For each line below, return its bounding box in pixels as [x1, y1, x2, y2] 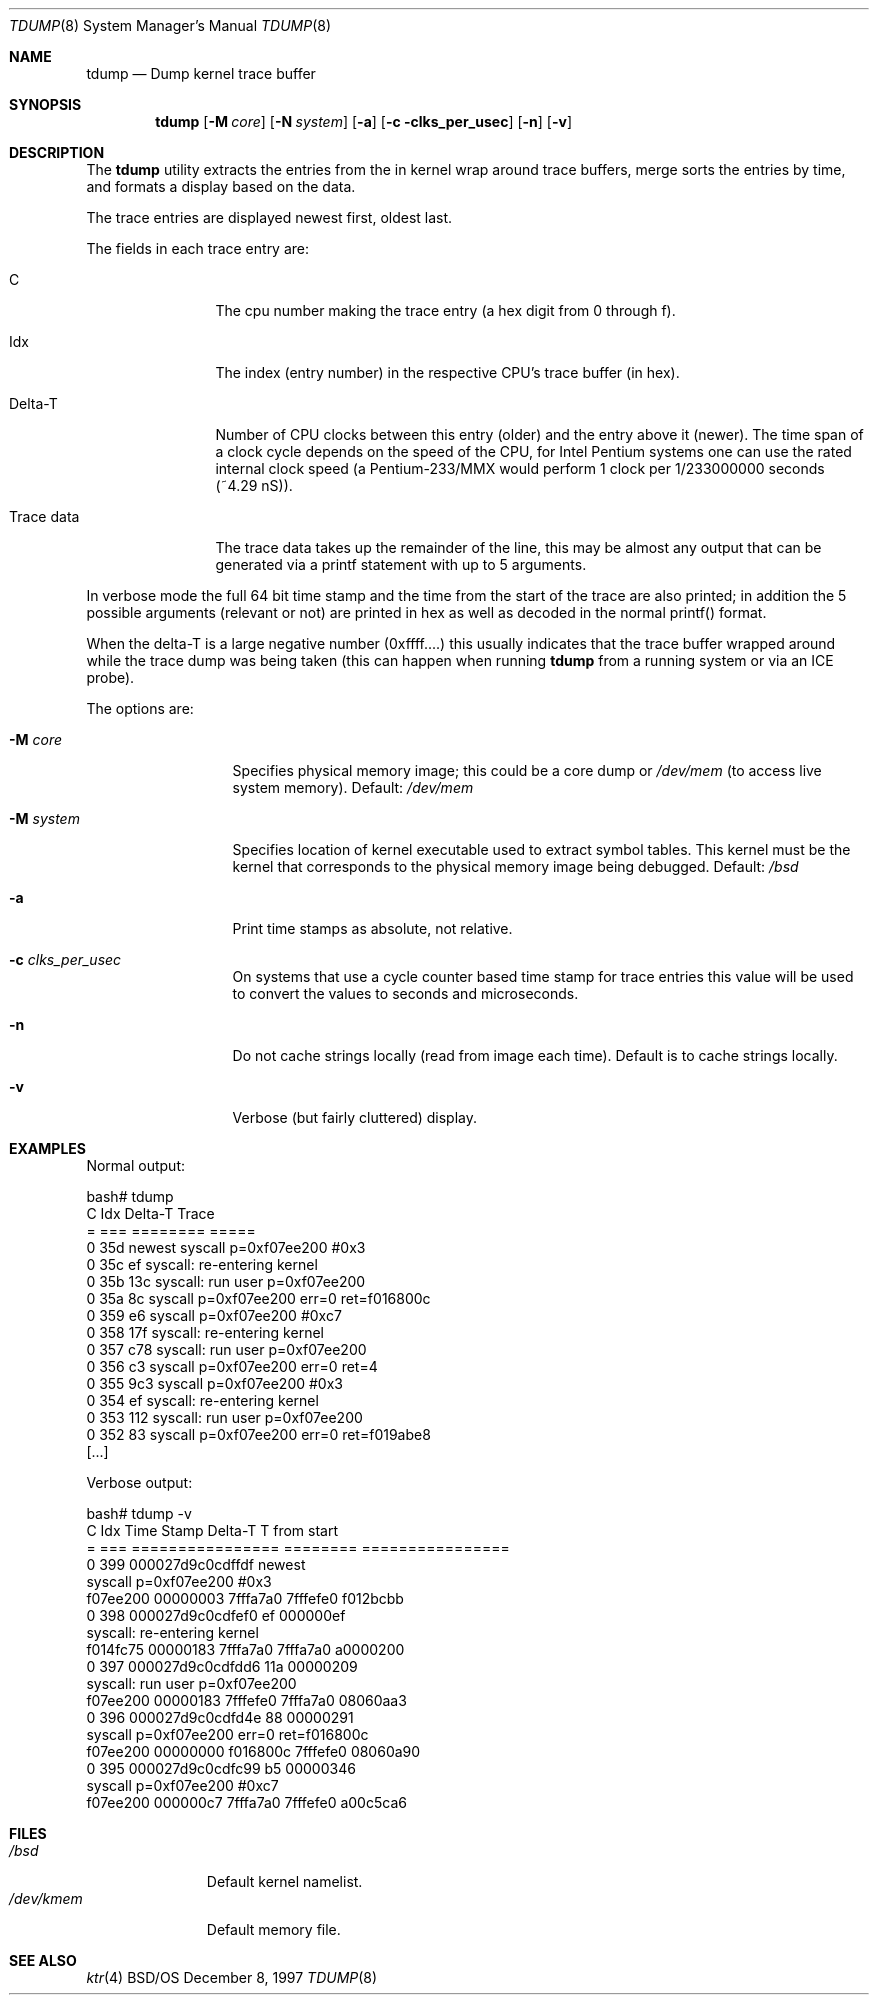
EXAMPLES [9, 1140, 86, 1157]
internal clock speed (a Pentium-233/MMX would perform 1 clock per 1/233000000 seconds [215, 460, 825, 477]
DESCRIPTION [9, 144, 105, 161]
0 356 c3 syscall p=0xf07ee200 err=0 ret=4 [86, 1358, 378, 1375]
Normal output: [86, 1157, 185, 1174]
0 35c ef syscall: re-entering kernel [86, 1256, 318, 1273]
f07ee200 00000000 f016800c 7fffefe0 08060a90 [86, 1743, 421, 1760]
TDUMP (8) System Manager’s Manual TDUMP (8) [9, 17, 332, 34]
